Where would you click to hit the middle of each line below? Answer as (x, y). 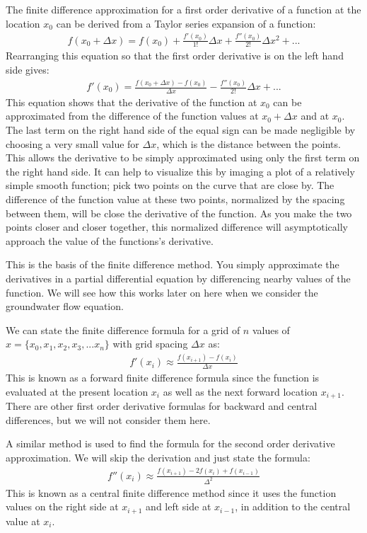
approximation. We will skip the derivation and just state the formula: (158, 457)
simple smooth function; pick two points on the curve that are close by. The (170, 185)
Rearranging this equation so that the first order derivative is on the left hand (175, 56)
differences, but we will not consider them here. (108, 419)
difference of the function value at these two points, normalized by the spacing (175, 199)
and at (315, 116)
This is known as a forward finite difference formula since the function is (163, 378)
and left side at (179, 506)
